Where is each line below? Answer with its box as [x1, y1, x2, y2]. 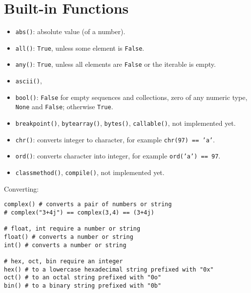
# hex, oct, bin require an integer [4, 257, 123, 265]
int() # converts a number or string [4, 241, 126, 249]
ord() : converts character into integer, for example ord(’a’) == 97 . [15, 151, 221, 161]
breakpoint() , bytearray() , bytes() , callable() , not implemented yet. [15, 118, 236, 128]
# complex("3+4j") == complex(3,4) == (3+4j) [4, 209, 154, 216]
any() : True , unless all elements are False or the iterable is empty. [15, 59, 216, 69]
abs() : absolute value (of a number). [15, 26, 125, 37]
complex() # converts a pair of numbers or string [4, 201, 172, 208]
